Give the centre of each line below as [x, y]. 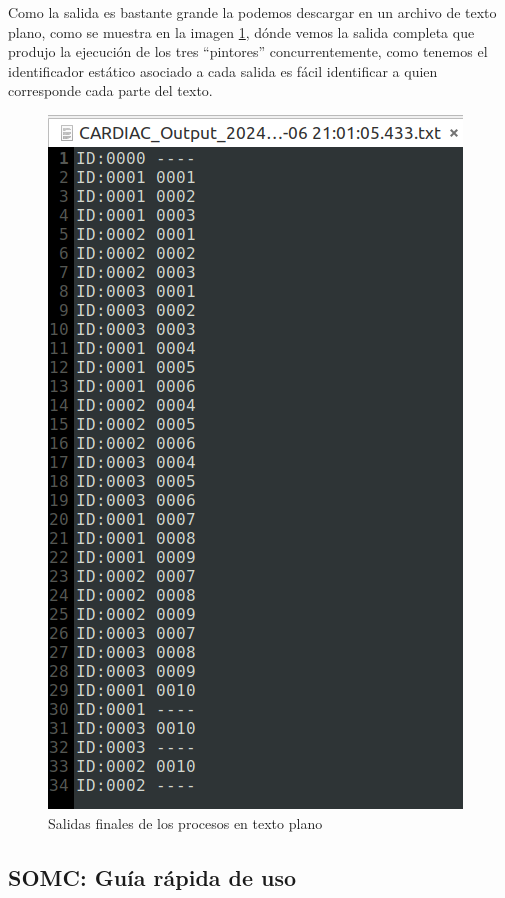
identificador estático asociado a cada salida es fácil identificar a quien [223, 70]
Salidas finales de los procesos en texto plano [185, 822]
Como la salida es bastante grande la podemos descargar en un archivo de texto [252, 12]
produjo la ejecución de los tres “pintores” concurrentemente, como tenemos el [248, 51]
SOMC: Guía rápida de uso [152, 876]
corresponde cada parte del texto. [110, 90]
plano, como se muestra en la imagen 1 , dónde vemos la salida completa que [241, 31]
